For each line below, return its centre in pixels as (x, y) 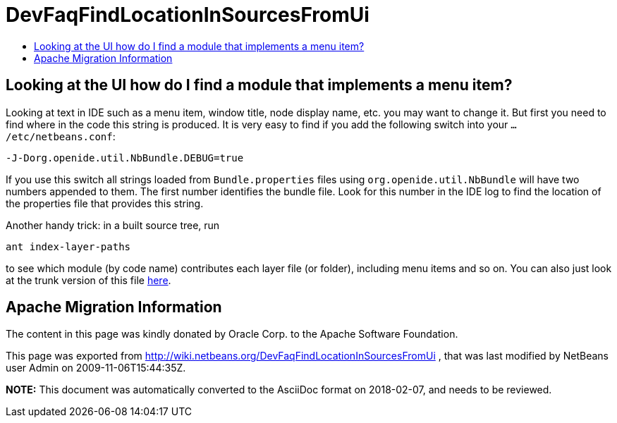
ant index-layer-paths (68, 246)
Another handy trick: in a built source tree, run (113, 225)
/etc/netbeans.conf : (61, 136)
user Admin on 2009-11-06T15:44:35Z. (96, 368)
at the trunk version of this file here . (88, 280)
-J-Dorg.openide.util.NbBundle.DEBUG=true (125, 158)
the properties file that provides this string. (105, 203)
